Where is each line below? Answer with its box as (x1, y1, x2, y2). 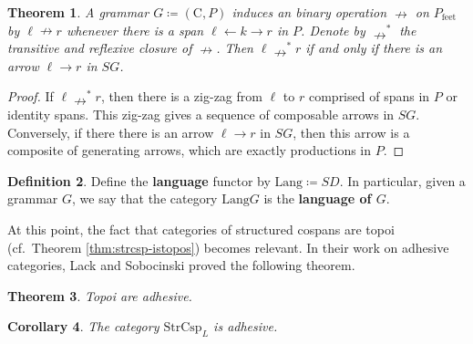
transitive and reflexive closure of (7, 38, 192, 57)
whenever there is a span (66, 20, 204, 39)
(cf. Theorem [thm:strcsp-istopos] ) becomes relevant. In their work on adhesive (7, 237, 449, 256)
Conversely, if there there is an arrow (7, 122, 214, 141)
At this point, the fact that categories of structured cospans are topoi (7, 219, 395, 238)
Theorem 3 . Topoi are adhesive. (7, 286, 192, 305)
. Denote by (301, 20, 365, 39)
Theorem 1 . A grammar (7, 3, 149, 21)
